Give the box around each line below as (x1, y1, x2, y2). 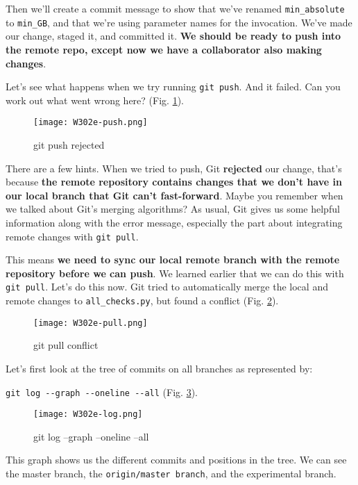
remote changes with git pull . (6, 229, 139, 243)
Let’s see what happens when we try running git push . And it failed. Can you (6, 79, 341, 94)
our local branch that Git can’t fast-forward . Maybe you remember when (6, 188, 343, 202)
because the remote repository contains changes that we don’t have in (6, 174, 342, 189)
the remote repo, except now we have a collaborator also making (6, 42, 322, 56)
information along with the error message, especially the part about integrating (6, 215, 343, 229)
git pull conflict (33, 338, 99, 352)
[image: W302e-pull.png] (33, 318, 148, 328)
